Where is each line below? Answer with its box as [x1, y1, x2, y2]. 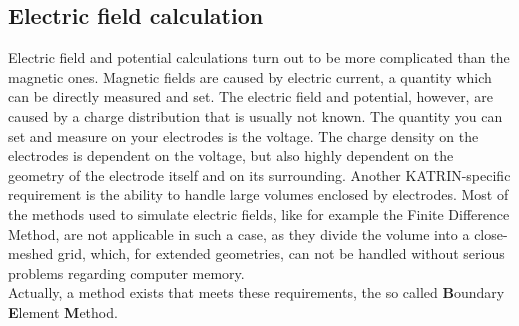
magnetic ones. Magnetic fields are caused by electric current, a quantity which [8, 66, 492, 87]
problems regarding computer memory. [8, 262, 245, 283]
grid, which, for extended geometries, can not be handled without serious [57, 243, 505, 264]
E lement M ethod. [8, 301, 118, 322]
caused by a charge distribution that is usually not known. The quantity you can [8, 105, 503, 126]
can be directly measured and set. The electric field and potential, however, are [8, 86, 493, 107]
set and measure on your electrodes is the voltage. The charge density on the [8, 125, 479, 146]
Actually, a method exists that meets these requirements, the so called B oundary [8, 282, 505, 303]
